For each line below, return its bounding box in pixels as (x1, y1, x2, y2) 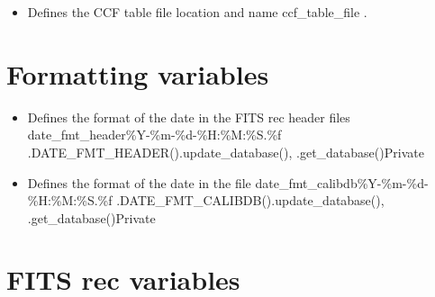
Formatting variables (6, 55, 269, 92)
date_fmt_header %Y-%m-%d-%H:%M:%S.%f (27, 125, 282, 144)
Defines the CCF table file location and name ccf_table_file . (27, 3, 367, 21)
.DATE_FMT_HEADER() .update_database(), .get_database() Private (27, 142, 424, 161)
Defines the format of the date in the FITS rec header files (27, 107, 350, 126)
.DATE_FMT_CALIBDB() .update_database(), (116, 191, 385, 210)
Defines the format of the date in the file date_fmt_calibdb (27, 173, 358, 192)
